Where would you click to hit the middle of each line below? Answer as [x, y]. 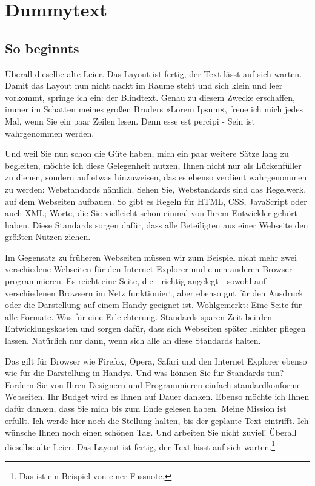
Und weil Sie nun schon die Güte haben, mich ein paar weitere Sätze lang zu [147, 153]
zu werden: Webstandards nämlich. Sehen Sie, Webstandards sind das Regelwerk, [156, 189]
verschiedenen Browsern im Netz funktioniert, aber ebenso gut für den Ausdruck [154, 293]
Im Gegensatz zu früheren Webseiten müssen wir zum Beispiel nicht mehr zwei [151, 257]
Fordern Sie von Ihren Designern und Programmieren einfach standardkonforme [153, 384]
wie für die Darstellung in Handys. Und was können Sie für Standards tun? [144, 373]
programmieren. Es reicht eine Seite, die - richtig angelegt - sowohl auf [136, 281]
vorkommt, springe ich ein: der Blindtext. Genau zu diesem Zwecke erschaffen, [150, 97]
